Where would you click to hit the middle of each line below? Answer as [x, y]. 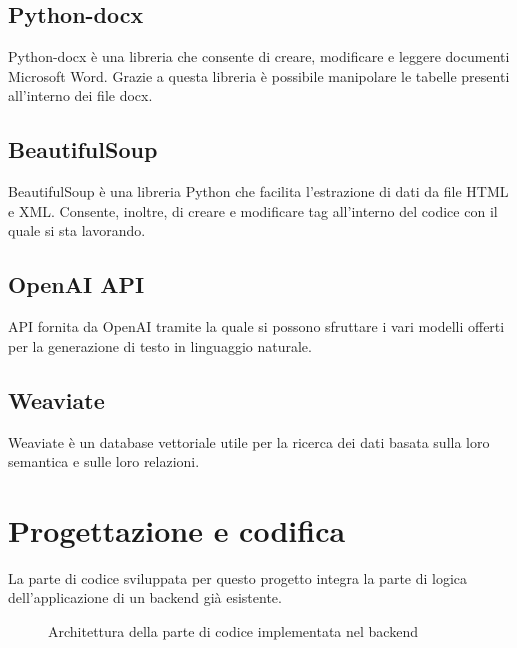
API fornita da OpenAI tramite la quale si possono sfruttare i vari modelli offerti [256, 326]
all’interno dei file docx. [80, 95]
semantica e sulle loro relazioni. [104, 461]
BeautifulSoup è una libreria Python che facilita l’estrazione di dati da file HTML [258, 191]
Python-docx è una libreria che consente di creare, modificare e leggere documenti [259, 56]
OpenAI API [76, 284]
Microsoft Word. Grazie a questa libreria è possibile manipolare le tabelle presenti [259, 75]
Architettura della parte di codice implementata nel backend [233, 631]
